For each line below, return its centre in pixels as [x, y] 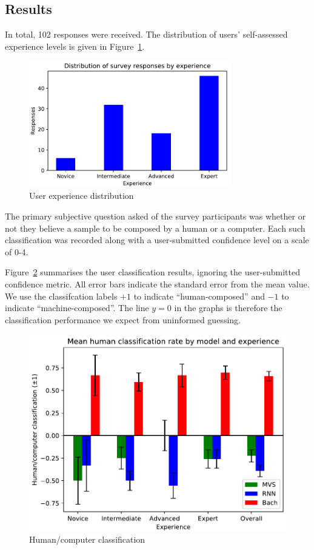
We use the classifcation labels [61, 296]
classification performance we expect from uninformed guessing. [123, 319]
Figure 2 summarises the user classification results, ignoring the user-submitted [152, 272]
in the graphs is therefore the [228, 308]
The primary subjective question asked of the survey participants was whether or [155, 216]
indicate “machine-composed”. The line [77, 308]
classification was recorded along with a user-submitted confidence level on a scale [157, 240]
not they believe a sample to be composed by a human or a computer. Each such [155, 228]
